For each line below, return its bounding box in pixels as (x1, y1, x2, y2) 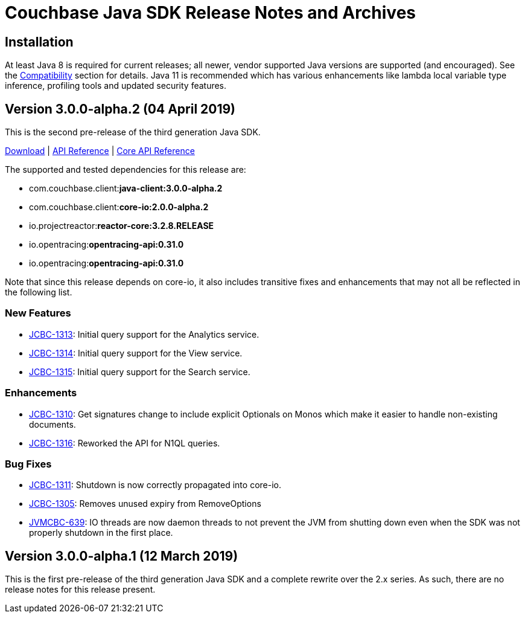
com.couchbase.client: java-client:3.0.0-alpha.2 (29, 183, 223, 194)
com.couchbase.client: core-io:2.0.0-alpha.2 (29, 202, 209, 213)
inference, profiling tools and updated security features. (5, 80, 227, 91)
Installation (5, 34, 74, 50)
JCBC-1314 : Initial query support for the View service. (29, 347, 243, 358)
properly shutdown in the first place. (29, 527, 173, 538)
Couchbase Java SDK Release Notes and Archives (5, 2, 416, 23)
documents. (29, 419, 76, 430)
